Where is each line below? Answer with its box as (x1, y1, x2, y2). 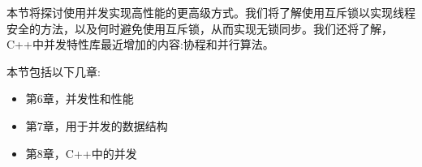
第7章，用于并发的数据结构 (25, 117, 168, 134)
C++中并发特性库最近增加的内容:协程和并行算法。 (6, 36, 274, 53)
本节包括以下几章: (6, 62, 101, 79)
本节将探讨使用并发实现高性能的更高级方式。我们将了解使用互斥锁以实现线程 (6, 4, 416, 20)
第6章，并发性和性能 (25, 90, 134, 107)
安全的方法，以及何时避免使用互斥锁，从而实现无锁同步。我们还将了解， (6, 19, 393, 36)
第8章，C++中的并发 (25, 144, 137, 161)
